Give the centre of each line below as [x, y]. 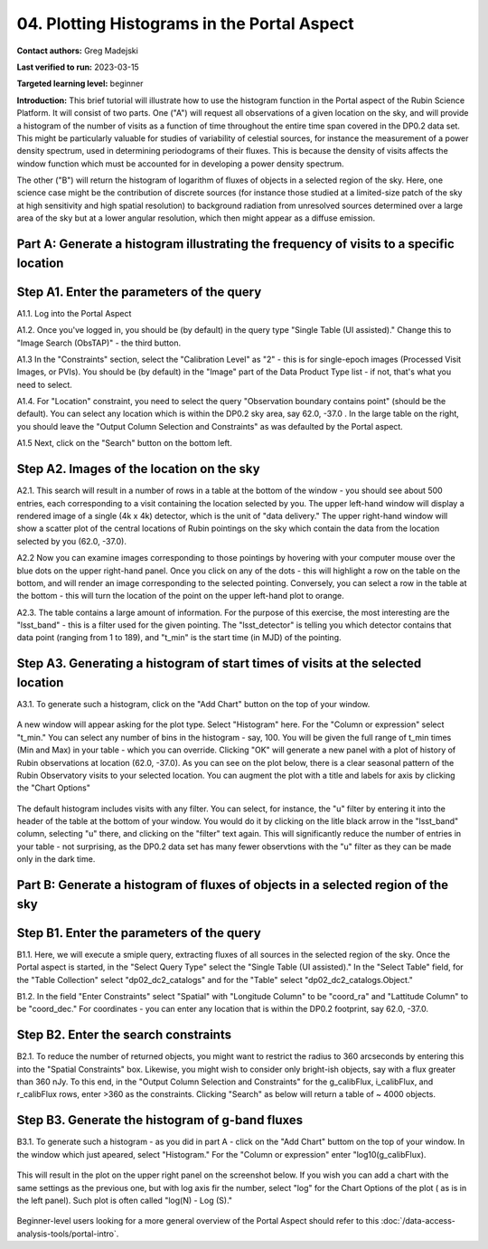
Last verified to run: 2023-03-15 [78, 67]
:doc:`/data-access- [418, 1221]
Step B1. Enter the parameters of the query [139, 933]
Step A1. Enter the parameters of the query [139, 292]
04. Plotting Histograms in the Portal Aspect [185, 24]
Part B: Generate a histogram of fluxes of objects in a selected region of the [233, 885]
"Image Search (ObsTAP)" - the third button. [99, 343]
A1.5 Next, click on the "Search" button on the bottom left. [124, 443]
